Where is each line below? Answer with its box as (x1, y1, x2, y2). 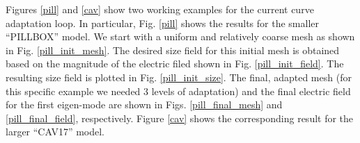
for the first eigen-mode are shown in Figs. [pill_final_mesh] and (6, 97, 283, 112)
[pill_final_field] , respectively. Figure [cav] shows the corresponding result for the (6, 110, 354, 125)
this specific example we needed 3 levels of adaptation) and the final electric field (6, 83, 351, 98)
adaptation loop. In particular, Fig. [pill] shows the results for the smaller (6, 15, 320, 30)
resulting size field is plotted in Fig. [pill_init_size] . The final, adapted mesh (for (6, 69, 352, 84)
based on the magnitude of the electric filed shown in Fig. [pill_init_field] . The (6, 56, 344, 71)
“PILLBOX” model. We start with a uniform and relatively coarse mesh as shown (6, 29, 355, 44)
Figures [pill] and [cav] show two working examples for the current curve (6, 2, 314, 16)
